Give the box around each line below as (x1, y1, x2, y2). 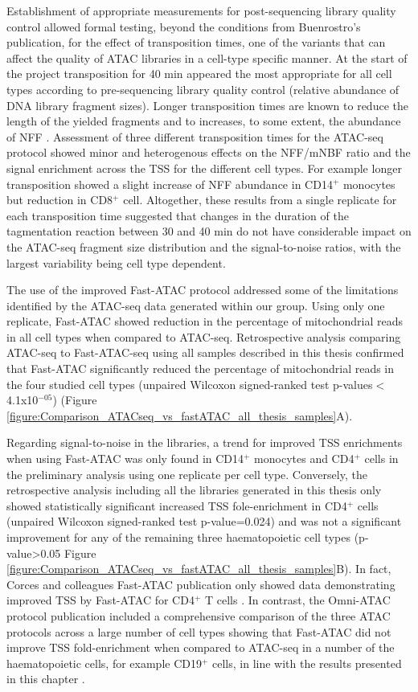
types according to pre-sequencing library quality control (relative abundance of (6, 80, 400, 97)
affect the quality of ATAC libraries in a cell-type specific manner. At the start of (6, 49, 408, 66)
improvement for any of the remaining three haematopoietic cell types (6, 529, 350, 545)
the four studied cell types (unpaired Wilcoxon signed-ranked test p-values (6, 375, 373, 392)
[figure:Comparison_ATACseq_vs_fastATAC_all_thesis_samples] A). (6, 407, 353, 424)
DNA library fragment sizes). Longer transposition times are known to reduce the (6, 96, 408, 113)
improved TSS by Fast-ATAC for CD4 (6, 592, 195, 608)
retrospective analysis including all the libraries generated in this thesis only (6, 481, 382, 498)
